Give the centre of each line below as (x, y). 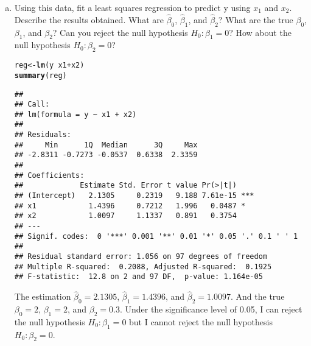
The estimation (43, 296)
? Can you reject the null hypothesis (120, 32)
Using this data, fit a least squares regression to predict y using (132, 7)
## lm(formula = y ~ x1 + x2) (75, 114)
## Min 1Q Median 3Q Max (106, 145)
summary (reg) (40, 75)
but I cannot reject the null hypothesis (201, 321)
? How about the (260, 32)
